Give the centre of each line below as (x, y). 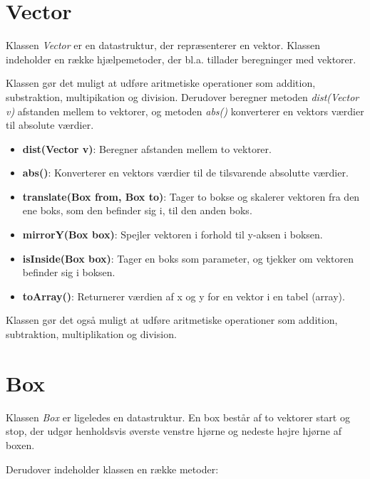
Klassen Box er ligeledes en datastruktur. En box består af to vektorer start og (178, 417)
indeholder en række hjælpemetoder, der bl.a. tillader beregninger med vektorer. (181, 59)
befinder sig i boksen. (69, 272)
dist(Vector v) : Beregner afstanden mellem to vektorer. (147, 148)
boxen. (20, 444)
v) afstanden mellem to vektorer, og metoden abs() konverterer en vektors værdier (185, 111)
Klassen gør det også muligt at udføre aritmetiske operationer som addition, (172, 320)
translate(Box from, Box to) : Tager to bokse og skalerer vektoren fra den (191, 196)
